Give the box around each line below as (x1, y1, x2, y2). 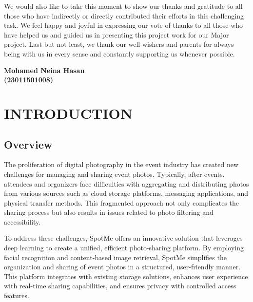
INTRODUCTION (4, 103, 133, 123)
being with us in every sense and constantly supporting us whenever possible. (4, 48, 235, 58)
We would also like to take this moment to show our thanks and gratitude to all (4, 1, 243, 11)
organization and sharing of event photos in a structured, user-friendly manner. (4, 262, 241, 272)
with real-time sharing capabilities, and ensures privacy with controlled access (4, 281, 236, 291)
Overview (4, 136, 53, 151)
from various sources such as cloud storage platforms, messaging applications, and (4, 188, 249, 198)
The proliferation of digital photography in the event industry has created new (4, 159, 239, 170)
